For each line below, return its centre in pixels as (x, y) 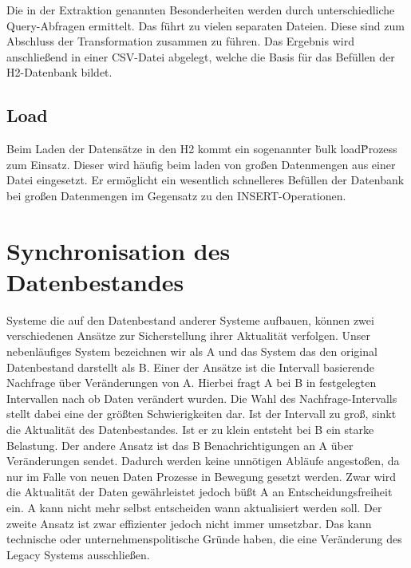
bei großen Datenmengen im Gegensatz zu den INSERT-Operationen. (176, 195)
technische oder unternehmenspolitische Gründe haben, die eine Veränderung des (204, 539)
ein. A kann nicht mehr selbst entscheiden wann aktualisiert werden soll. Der (194, 507)
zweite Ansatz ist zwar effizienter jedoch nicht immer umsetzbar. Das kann (189, 523)
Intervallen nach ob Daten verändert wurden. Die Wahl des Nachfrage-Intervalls (202, 398)
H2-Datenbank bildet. (59, 72)
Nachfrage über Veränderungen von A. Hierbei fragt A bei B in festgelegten (192, 383)
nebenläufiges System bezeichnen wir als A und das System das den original (192, 351)
